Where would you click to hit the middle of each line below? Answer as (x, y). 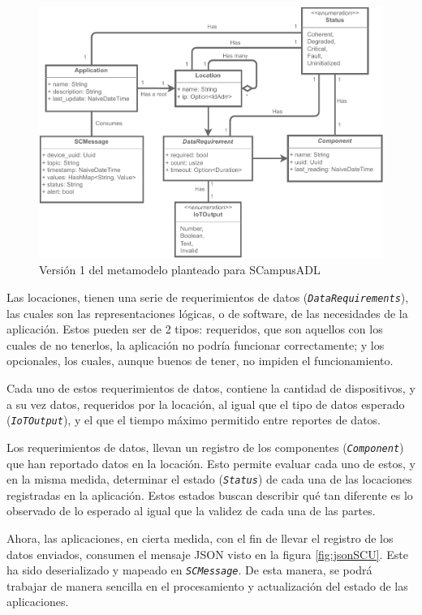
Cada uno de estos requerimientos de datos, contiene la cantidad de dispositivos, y (211, 388)
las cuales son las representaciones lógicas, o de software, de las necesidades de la (207, 313)
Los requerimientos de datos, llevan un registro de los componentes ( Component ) (205, 447)
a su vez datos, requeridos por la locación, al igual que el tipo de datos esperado (206, 404)
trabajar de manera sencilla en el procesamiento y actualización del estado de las (207, 585)
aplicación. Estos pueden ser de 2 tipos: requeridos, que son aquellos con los (195, 329)
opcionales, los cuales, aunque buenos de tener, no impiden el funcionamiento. (200, 361)
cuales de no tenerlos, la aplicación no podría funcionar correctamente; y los (196, 344)
